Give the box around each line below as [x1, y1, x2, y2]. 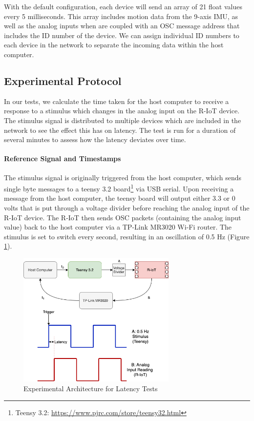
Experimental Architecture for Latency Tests [23, 383, 158, 394]
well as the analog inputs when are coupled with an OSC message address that [4, 21, 240, 31]
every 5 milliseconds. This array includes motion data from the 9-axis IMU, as [4, 11, 238, 21]
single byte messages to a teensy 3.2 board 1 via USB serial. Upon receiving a [4, 182, 234, 193]
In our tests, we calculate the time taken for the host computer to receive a [4, 96, 229, 106]
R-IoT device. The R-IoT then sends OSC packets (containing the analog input [4, 212, 241, 222]
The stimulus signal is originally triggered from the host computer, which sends [4, 172, 242, 182]
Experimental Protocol [4, 73, 122, 88]
